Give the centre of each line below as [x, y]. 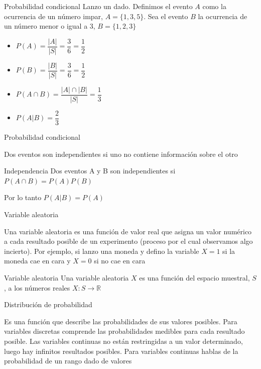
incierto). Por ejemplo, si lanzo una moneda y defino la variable [102, 251]
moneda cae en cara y [37, 261]
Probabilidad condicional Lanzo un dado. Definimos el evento [98, 6]
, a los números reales [37, 287]
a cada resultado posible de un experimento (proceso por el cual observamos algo [128, 241]
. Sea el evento [166, 16]
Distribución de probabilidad [48, 304]
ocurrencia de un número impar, [53, 16]
